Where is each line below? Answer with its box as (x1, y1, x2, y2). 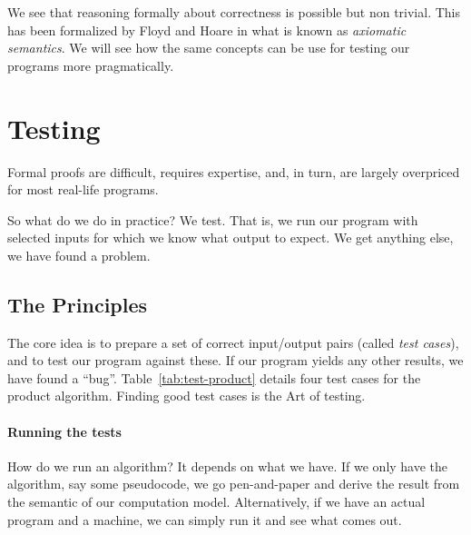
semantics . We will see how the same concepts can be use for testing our (7, 38, 410, 57)
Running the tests (7, 421, 122, 441)
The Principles (7, 290, 148, 318)
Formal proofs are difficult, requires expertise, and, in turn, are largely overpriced (7, 162, 460, 181)
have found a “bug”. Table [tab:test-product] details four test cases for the (7, 368, 421, 387)
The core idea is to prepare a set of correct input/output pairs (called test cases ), (7, 332, 459, 352)
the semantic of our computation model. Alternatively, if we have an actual (7, 492, 426, 511)
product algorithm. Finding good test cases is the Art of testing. (7, 386, 366, 405)
